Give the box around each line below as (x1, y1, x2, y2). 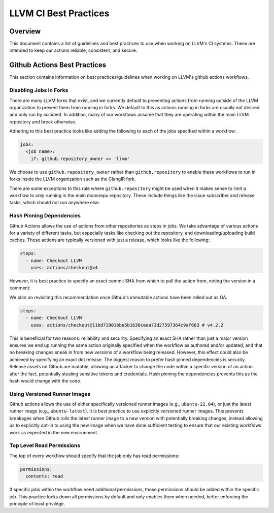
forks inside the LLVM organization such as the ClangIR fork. (9, 176, 136, 182)
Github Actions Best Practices (9, 61, 107, 70)
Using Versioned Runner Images (9, 390, 91, 397)
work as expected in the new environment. (9, 429, 98, 435)
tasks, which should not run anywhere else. (9, 200, 100, 206)
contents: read (25, 473, 63, 479)
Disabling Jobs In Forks (9, 87, 68, 94)
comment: (9, 285, 30, 291)
